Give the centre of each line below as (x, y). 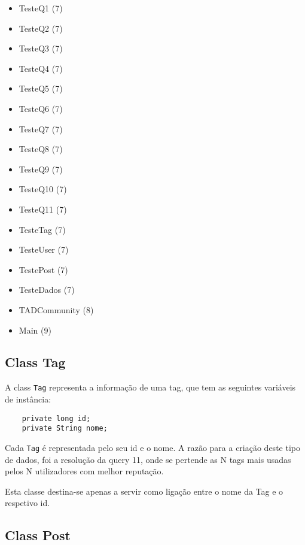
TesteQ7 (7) (41, 128)
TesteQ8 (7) (41, 149)
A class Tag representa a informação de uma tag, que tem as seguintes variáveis (150, 387)
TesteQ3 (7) (41, 48)
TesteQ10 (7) (43, 189)
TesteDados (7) (47, 290)
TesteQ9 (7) (41, 169)
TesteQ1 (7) (41, 8)
